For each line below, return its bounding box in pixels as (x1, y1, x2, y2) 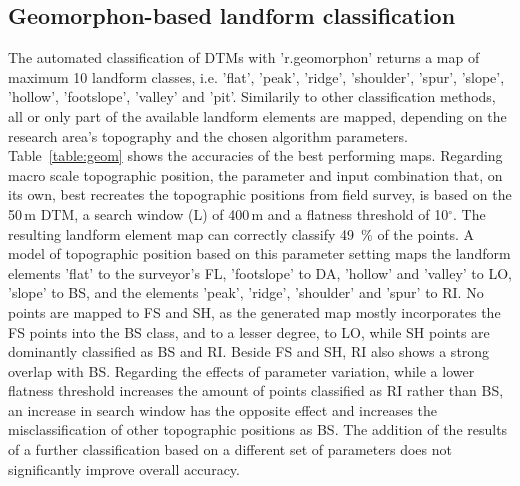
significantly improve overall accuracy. (8, 458, 240, 479)
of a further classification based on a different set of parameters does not (8, 439, 452, 460)
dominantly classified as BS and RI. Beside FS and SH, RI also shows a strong (8, 341, 490, 362)
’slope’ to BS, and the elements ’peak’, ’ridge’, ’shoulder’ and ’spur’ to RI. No (8, 282, 484, 303)
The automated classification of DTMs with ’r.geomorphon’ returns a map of (8, 47, 480, 68)
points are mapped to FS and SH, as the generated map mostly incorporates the (8, 301, 501, 322)
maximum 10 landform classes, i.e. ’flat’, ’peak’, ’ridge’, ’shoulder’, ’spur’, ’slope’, (8, 66, 505, 87)
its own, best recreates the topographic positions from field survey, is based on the (8, 184, 512, 205)
